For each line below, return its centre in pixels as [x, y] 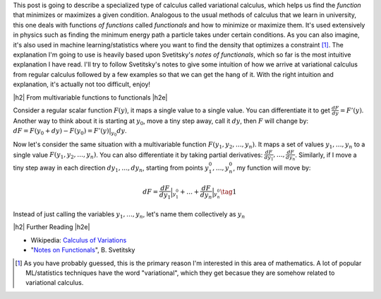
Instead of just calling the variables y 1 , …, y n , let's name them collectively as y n [129, 215]
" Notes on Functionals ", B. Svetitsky [83, 250]
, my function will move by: [272, 168]
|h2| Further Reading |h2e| [52, 227]
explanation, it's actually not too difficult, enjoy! [82, 84]
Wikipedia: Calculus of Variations [79, 240]
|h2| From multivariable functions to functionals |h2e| [90, 97]
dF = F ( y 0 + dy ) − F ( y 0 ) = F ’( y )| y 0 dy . [70, 132]
